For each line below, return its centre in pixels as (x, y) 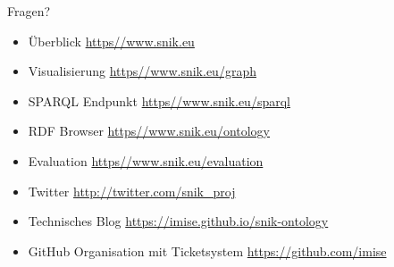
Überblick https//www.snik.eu (111, 41)
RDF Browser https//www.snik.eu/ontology (149, 131)
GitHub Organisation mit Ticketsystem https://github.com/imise (207, 250)
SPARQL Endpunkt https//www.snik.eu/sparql (159, 100)
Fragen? (29, 11)
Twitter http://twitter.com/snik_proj (132, 191)
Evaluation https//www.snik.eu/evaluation (146, 160)
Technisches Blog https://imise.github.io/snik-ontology (178, 221)
